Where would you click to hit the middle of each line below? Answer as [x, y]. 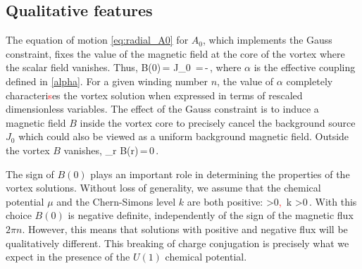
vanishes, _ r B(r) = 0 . [111, 150]
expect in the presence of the [68, 257]
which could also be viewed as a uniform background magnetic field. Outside [184, 136]
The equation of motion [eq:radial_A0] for [97, 40]
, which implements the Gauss [267, 40]
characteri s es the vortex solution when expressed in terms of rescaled [154, 95]
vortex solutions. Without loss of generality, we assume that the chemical [163, 188]
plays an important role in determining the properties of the [220, 174]
